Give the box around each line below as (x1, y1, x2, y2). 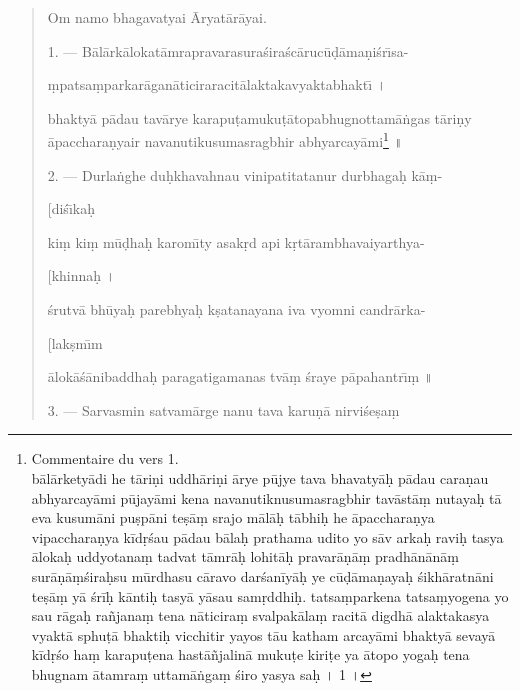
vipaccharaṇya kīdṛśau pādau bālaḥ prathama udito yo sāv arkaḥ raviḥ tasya (31, 526, 504, 547)
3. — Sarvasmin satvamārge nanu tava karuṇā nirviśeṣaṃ (47, 399, 400, 420)
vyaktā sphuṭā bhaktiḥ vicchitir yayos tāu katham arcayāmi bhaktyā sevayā (31, 624, 496, 645)
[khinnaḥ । (47, 265, 116, 286)
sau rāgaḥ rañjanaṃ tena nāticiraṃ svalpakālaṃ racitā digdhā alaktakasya (31, 605, 490, 626)
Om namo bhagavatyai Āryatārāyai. (47, 7, 267, 27)
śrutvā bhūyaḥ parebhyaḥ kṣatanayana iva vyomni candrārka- (47, 299, 426, 319)
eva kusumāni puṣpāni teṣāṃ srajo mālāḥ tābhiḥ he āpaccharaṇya (31, 507, 435, 528)
